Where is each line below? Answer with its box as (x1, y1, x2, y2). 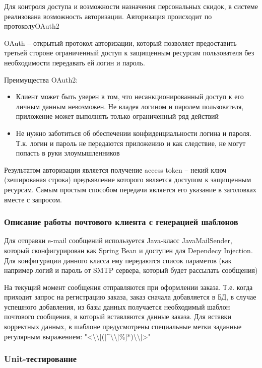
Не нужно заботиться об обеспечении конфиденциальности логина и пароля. (16, 127, 251, 138)
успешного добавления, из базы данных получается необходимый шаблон (4, 301, 230, 312)
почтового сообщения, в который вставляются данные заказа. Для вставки (4, 311, 231, 322)
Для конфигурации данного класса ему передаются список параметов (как (4, 255, 232, 265)
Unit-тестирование (4, 352, 77, 365)
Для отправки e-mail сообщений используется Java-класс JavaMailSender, (4, 235, 232, 246)
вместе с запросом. (4, 194, 62, 204)
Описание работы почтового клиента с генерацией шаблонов (4, 215, 238, 228)
